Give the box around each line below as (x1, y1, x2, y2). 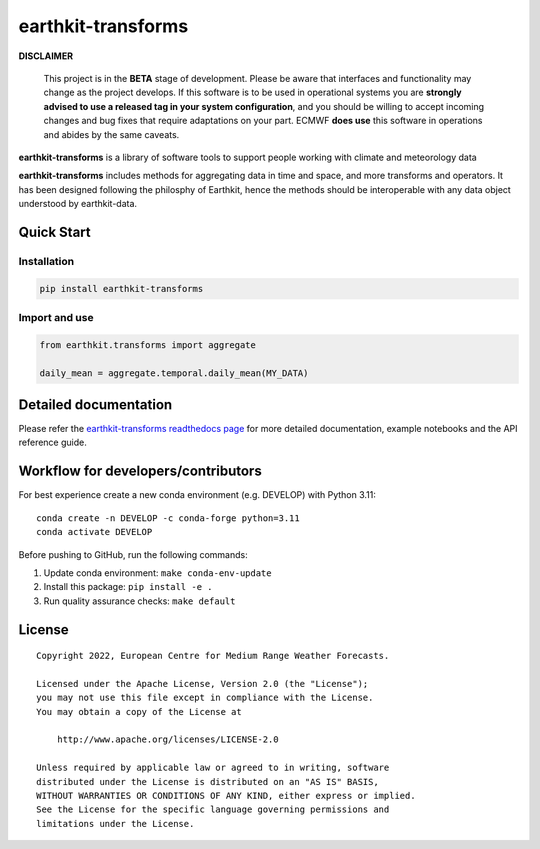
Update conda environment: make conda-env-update (43, 566, 272, 579)
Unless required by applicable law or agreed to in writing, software (36, 762, 390, 774)
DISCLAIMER (18, 50, 74, 62)
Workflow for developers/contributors (18, 463, 262, 480)
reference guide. (18, 436, 87, 449)
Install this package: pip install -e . (43, 581, 213, 593)
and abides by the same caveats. (43, 128, 180, 140)
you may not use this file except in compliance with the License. (36, 692, 374, 704)
